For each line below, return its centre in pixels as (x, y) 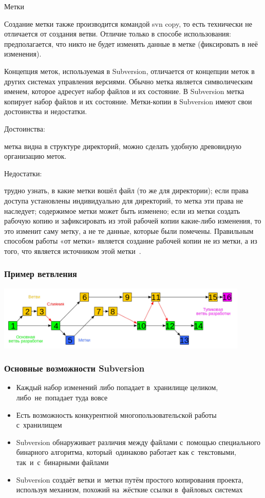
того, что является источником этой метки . (73, 251)
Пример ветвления (41, 274)
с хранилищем (39, 425)
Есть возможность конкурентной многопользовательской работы (116, 414)
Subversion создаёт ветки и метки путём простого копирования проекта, (130, 479)
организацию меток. (35, 156)
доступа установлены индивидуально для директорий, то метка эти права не (124, 200)
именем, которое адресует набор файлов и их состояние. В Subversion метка (124, 91)
